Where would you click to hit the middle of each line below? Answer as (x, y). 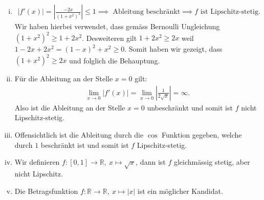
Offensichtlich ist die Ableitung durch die (79, 135)
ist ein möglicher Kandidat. (180, 191)
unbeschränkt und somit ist (190, 107)
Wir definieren (37, 162)
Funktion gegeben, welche (202, 135)
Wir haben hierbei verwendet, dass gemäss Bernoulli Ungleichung (117, 26)
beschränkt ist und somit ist (85, 145)
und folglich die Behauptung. (115, 60)
